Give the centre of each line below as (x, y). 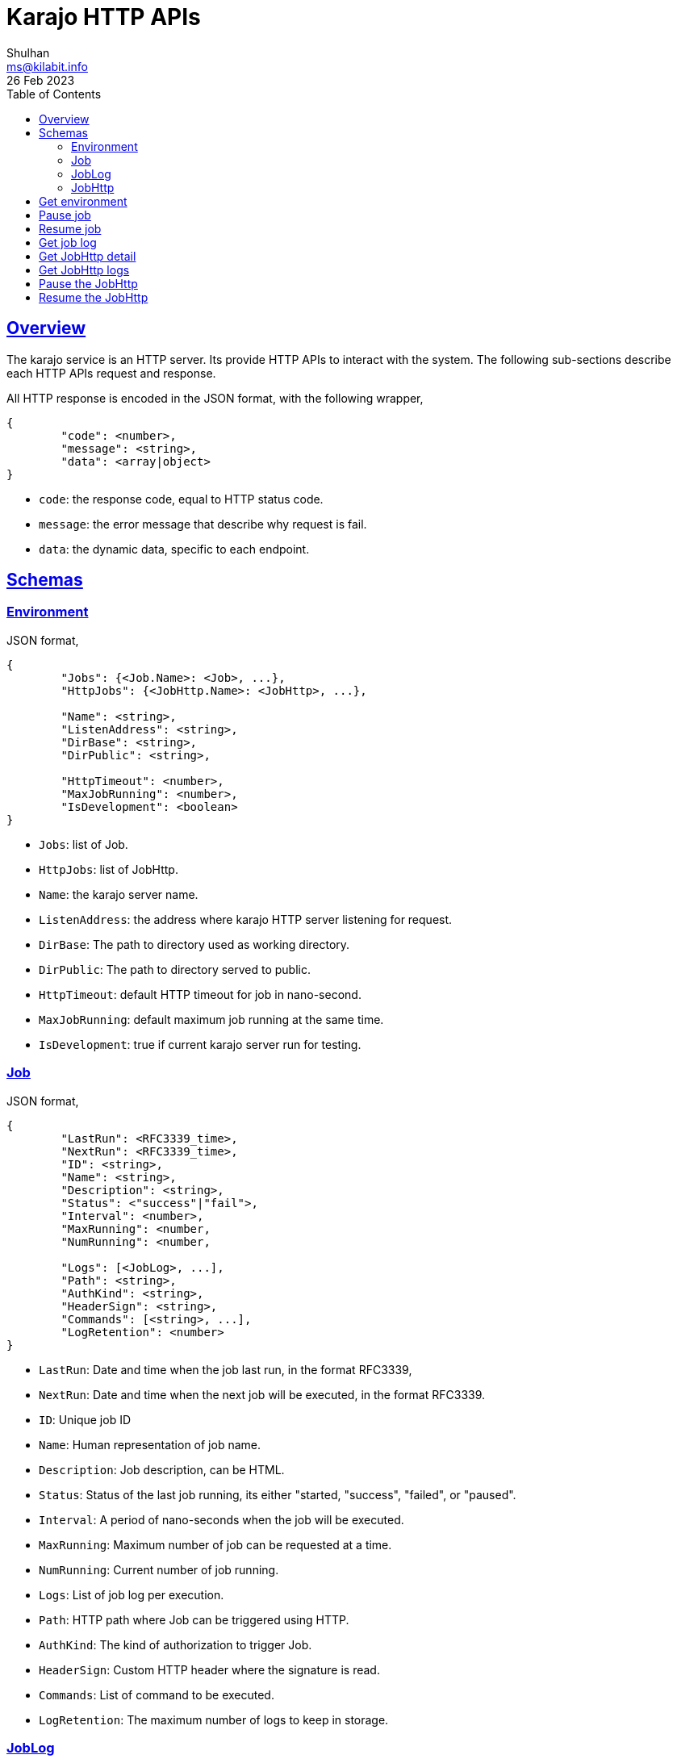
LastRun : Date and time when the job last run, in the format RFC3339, (226, 1369)
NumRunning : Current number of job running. (159, 1569)
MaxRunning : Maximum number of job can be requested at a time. (215, 1544)
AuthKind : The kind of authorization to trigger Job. (176, 1644)
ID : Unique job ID (85, 1419)
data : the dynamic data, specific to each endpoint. (174, 549)
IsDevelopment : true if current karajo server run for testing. (200, 1044)
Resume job (70, 228)
